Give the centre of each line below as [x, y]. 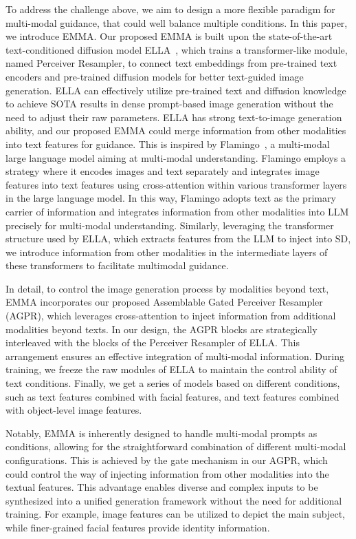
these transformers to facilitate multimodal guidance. [117, 265]
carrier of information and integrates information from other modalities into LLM [177, 211]
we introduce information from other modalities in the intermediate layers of [167, 252]
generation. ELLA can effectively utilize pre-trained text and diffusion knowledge [176, 90]
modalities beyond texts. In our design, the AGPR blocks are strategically [162, 329]
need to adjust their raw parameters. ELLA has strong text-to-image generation [174, 117]
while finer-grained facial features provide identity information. [138, 527]
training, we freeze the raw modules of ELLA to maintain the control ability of [171, 369]
